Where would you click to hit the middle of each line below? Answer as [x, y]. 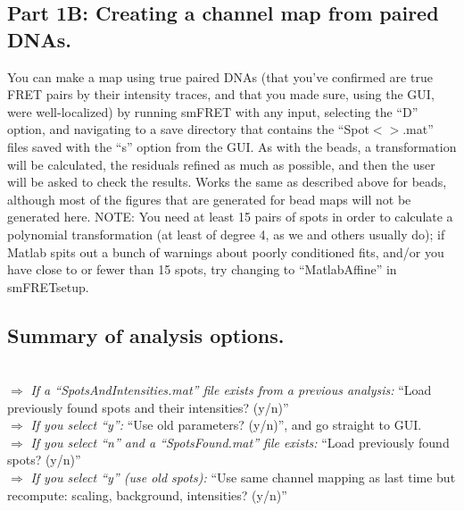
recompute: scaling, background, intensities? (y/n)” [147, 494]
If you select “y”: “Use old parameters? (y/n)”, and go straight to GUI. [226, 425]
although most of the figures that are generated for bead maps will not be [209, 199]
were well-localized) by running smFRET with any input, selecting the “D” [213, 111]
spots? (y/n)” [44, 460]
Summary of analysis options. [146, 335]
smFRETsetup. [48, 286]
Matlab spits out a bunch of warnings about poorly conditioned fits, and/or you [226, 251]
